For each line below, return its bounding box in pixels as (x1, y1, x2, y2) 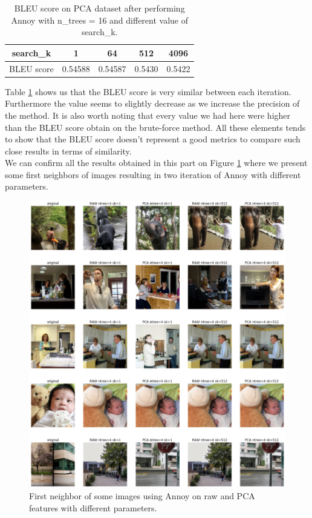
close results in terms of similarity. (5, 144, 132, 157)
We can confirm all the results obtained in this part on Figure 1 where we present (5, 156, 308, 169)
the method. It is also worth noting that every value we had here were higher (5, 108, 291, 121)
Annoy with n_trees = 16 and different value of (11, 13, 189, 26)
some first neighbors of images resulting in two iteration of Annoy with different (5, 168, 301, 181)
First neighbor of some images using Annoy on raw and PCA (29, 490, 255, 502)
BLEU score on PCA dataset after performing (14, 2, 185, 14)
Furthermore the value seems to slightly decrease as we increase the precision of (5, 97, 300, 110)
